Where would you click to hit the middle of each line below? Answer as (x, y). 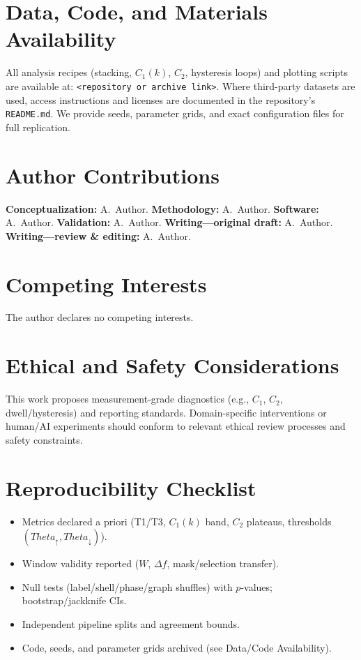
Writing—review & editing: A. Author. (98, 235)
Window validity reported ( (80, 563)
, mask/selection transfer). (223, 563)
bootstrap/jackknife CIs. (74, 600)
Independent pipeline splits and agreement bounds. (131, 624)
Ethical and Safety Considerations (172, 365)
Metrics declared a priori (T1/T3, (94, 521)
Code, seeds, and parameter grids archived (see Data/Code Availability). (177, 647)
